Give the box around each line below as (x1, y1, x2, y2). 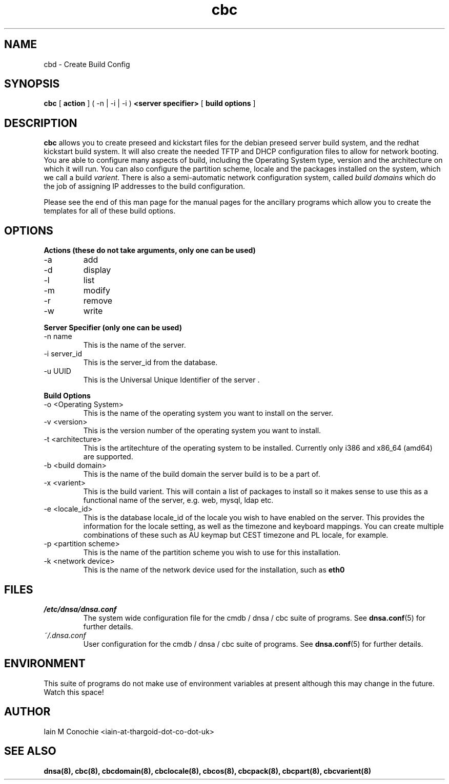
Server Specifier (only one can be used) (44, 323, 182, 332)
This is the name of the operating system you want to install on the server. (83, 409, 334, 418)
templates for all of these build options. (44, 206, 176, 216)
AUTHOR (4, 705, 51, 718)
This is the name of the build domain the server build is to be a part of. (83, 470, 320, 479)
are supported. (83, 452, 133, 461)
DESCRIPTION (4, 116, 77, 130)
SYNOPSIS (4, 77, 60, 91)
